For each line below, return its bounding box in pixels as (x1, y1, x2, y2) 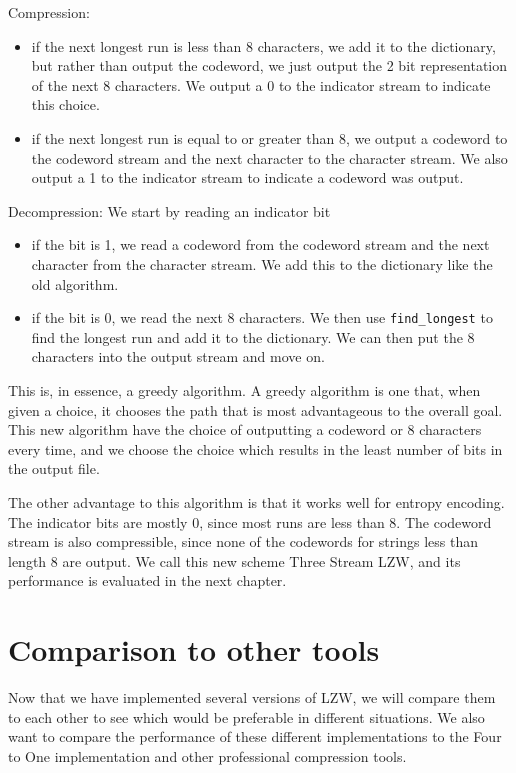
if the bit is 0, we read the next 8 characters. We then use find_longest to (31, 307, 493, 328)
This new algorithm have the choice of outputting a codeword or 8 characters (8, 419, 482, 440)
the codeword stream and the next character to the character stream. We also (31, 147, 508, 168)
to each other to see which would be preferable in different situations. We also (8, 706, 485, 727)
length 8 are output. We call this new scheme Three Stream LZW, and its (8, 550, 461, 571)
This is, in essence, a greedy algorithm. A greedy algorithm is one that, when (8, 379, 481, 400)
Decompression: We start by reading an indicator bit (8, 200, 331, 221)
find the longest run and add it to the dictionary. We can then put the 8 (31, 326, 475, 347)
